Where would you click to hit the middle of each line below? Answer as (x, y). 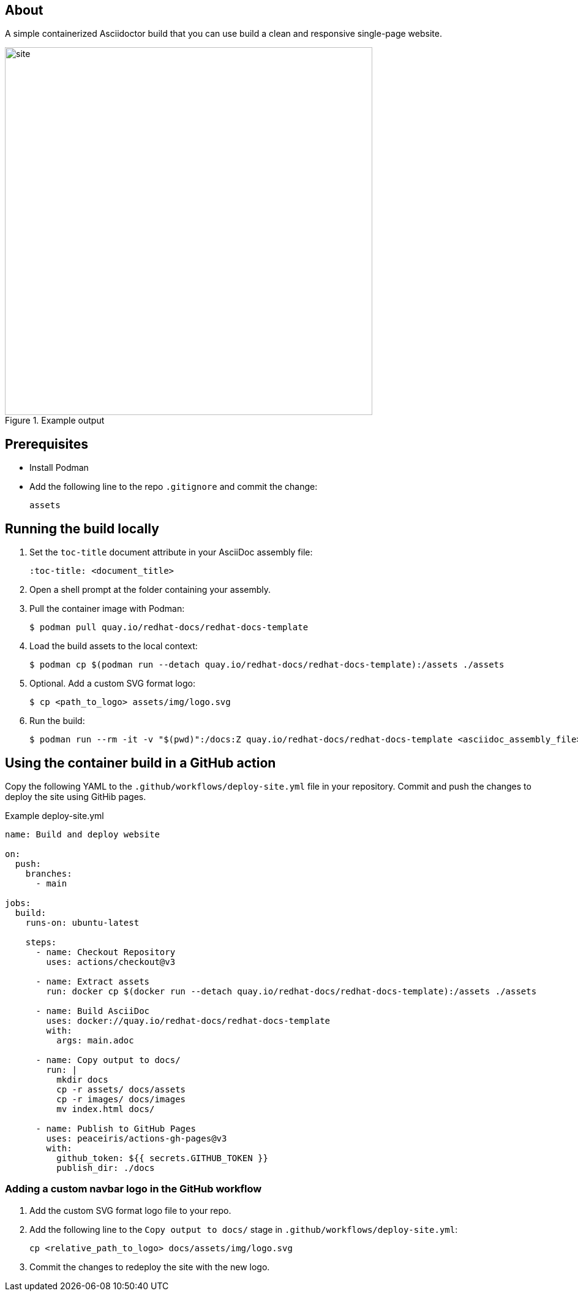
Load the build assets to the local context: (114, 646)
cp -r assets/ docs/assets (121, 1089)
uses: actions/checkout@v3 (111, 962)
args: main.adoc (95, 1040)
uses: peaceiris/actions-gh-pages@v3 (137, 1138)
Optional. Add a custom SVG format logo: (113, 684)
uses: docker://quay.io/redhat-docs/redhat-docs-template (188, 1020)
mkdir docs (82, 1079)
